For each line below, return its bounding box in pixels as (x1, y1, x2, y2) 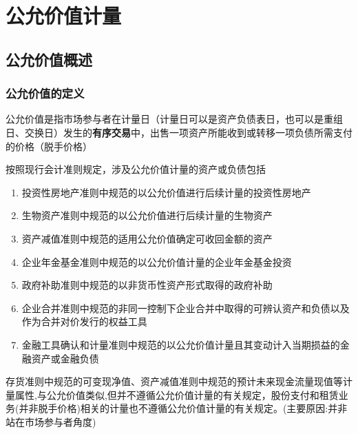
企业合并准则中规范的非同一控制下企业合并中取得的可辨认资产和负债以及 (21, 300, 350, 315)
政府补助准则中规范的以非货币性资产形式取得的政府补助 (21, 278, 273, 292)
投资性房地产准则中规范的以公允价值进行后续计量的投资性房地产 (21, 185, 311, 199)
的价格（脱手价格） (6, 138, 92, 153)
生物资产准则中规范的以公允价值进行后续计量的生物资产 (21, 208, 273, 223)
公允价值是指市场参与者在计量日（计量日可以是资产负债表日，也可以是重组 (6, 112, 343, 126)
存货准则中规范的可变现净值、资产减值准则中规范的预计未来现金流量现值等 (6, 374, 343, 389)
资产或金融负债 (31, 351, 99, 365)
